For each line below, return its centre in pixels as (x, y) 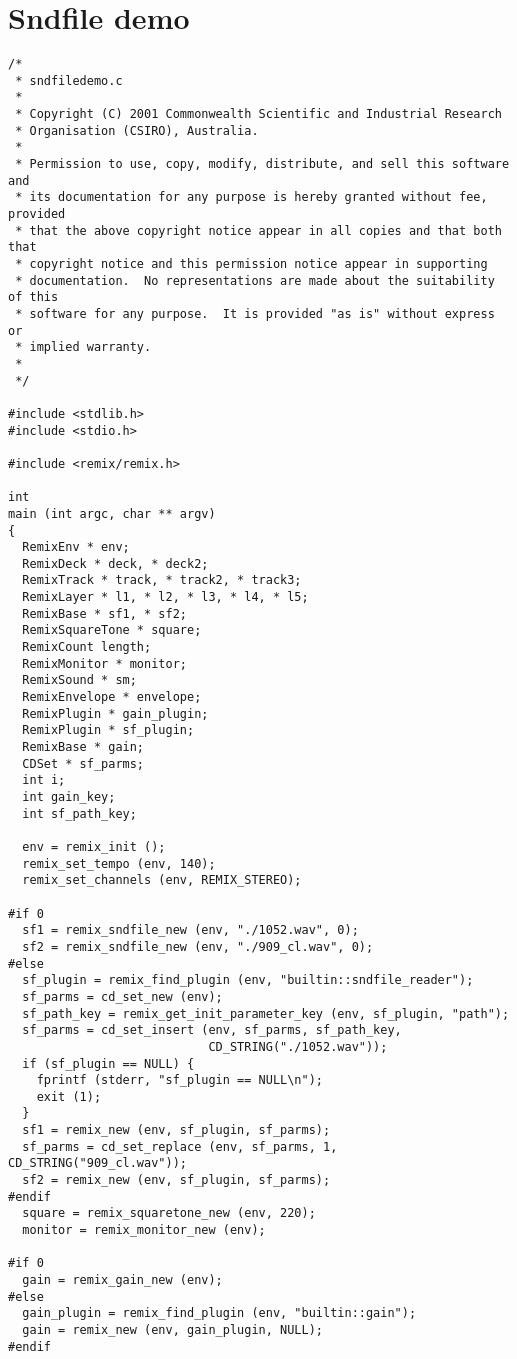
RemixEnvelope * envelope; (112, 697)
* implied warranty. (83, 347)
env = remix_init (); (94, 846)
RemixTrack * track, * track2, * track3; (162, 580)
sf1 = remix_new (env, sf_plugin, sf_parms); (176, 1130)
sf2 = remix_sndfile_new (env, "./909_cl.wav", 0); (198, 946)
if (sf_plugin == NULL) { (108, 1063)
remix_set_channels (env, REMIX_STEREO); (162, 880)
